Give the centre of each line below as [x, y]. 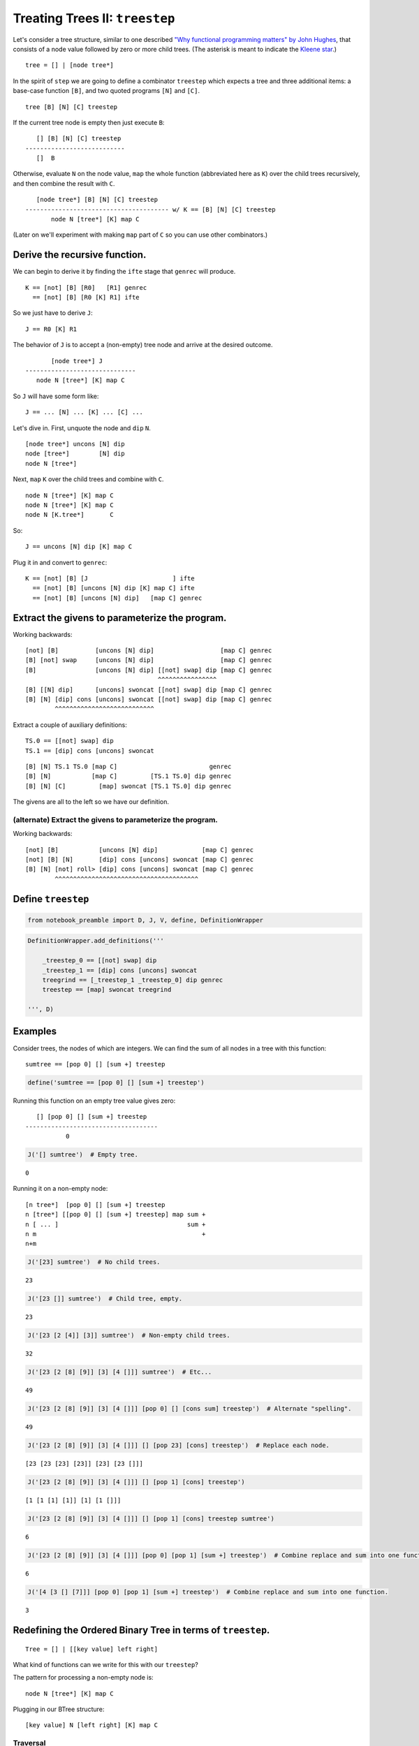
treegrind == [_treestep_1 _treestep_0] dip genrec [133, 980]
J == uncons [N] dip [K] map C [79, 547]
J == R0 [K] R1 [51, 329]
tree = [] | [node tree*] [70, 65]
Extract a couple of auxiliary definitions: [70, 725]
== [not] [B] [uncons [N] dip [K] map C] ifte [113, 588]
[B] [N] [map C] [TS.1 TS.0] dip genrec [128, 776]
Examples [35, 1031]
